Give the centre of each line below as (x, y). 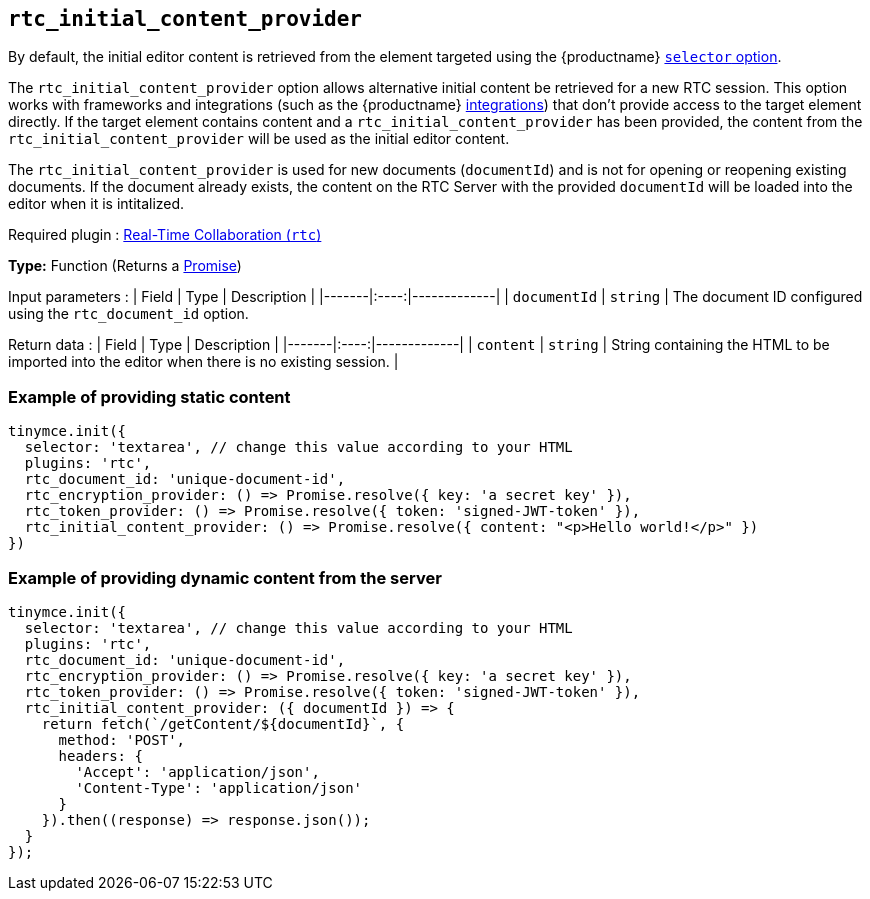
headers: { (100, 755)
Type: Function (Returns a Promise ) (125, 266)
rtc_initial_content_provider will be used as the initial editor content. (259, 139)
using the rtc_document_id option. (128, 314)
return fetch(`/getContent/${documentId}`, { (223, 723)
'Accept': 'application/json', (197, 771)
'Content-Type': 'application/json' (219, 787)
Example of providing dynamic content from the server (225, 577)
